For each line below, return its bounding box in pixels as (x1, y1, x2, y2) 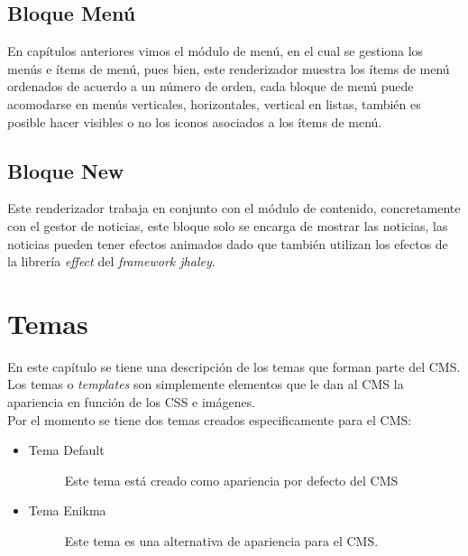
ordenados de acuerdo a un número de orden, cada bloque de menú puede (7, 77, 414, 96)
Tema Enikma (28, 501, 106, 520)
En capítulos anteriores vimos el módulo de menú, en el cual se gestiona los (7, 42, 424, 60)
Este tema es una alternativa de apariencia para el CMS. (64, 532, 379, 551)
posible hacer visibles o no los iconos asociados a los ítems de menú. (7, 112, 382, 131)
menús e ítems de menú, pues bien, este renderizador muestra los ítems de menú (7, 59, 450, 78)
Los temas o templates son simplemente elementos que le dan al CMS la (7, 375, 404, 394)
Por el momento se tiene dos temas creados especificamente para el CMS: (7, 410, 412, 429)
